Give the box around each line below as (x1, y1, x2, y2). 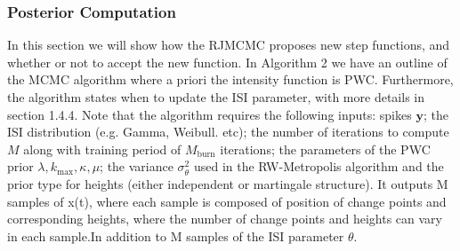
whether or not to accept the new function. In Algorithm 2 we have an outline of (7, 52, 448, 71)
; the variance (100, 157, 174, 176)
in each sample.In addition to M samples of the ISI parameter (7, 226, 344, 245)
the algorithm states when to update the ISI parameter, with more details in (7, 88, 424, 106)
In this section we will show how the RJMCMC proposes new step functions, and (7, 35, 450, 54)
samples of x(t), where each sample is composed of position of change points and (7, 192, 447, 210)
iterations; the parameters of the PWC (220, 139, 431, 158)
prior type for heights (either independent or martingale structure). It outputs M (7, 174, 448, 192)
